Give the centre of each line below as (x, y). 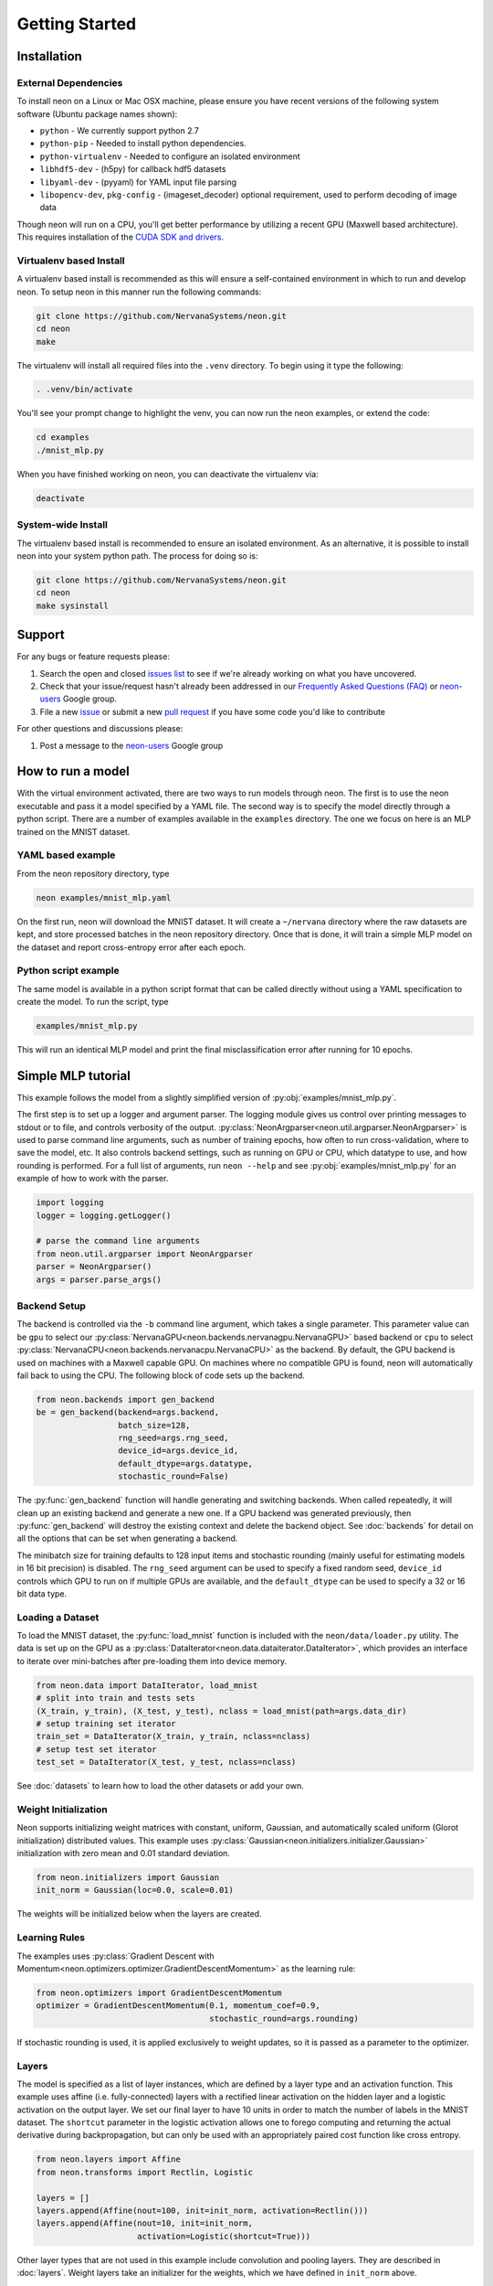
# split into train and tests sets (115, 1698)
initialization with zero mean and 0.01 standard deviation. (123, 1853)
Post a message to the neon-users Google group (131, 745)
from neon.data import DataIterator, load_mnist (147, 1685)
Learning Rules (51, 1938)
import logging (70, 1203)
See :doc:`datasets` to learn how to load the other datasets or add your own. (161, 1786)
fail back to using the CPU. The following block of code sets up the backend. (161, 1375)
